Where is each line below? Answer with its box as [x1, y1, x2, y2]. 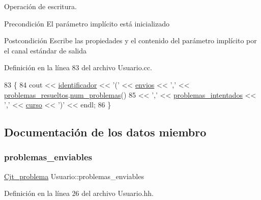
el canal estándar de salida [4, 45, 86, 55]
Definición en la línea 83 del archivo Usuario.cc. [4, 62, 152, 73]
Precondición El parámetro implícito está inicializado [4, 18, 169, 28]
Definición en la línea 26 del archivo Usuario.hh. [4, 188, 154, 198]
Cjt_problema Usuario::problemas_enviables [4, 170, 144, 181]
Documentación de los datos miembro [4, 124, 207, 140]
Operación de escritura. [4, 1, 77, 11]
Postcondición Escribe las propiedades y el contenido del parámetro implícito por [4, 35, 257, 46]
